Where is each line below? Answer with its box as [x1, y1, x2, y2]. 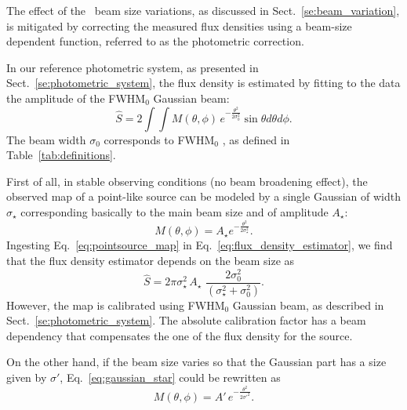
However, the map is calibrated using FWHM [6, 296, 225, 313]
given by [6, 369, 47, 386]
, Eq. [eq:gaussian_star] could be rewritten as [60, 369, 281, 386]
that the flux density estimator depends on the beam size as [6, 252, 295, 268]
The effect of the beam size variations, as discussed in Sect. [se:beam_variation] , [6, 2, 400, 18]
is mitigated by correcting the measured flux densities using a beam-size [6, 17, 352, 34]
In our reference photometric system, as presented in [6, 59, 259, 75]
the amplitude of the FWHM [6, 89, 146, 106]
